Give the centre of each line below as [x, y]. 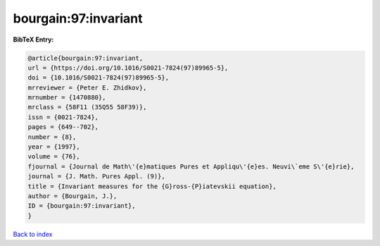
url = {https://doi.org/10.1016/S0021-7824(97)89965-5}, [128, 68]
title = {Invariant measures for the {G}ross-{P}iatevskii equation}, [152, 186]
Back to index [33, 234]
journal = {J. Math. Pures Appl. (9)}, [96, 177]
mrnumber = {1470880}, [67, 98]
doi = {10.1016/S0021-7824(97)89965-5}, [98, 78]
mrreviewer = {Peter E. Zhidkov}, [87, 87]
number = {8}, [52, 137]
